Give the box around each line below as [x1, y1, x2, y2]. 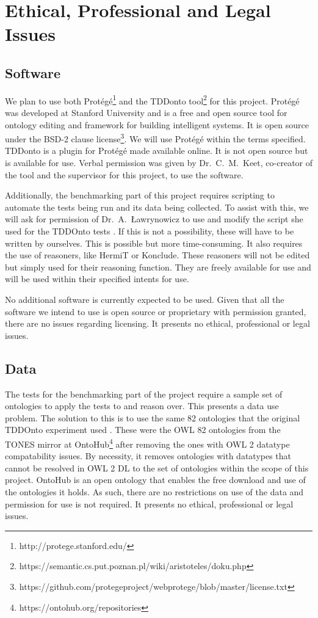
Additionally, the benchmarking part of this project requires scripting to [5, 189, 275, 202]
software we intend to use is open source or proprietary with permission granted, [5, 305, 306, 318]
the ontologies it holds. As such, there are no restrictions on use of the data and [5, 485, 304, 498]
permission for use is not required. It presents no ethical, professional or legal [5, 497, 294, 510]
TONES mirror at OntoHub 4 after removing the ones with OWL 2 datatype [5, 435, 290, 450]
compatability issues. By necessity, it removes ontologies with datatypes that [5, 449, 292, 462]
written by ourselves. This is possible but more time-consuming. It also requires [5, 236, 303, 249]
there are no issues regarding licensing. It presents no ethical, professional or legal [5, 317, 310, 330]
